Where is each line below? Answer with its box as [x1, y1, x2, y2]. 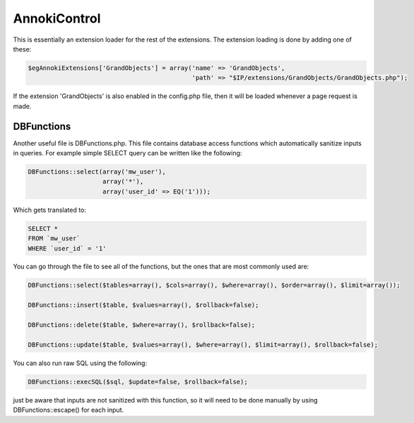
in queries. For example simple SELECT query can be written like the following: [13, 148, 242, 157]
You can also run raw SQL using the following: [13, 359, 148, 367]
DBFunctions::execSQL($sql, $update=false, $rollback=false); [28, 378, 248, 386]
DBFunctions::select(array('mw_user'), [28, 167, 166, 176]
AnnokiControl [13, 11, 101, 26]
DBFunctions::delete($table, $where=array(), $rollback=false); [28, 321, 256, 329]
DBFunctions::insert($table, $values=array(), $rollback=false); [28, 301, 259, 309]
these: [13, 44, 32, 53]
